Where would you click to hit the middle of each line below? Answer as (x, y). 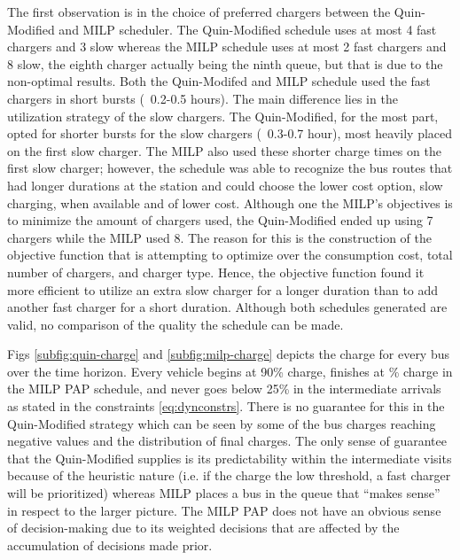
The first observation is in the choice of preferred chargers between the (199, 12)
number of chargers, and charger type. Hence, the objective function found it (216, 272)
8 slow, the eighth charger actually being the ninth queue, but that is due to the (225, 63)
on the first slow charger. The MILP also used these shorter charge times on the (224, 150)
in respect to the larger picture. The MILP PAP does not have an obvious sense (224, 510)
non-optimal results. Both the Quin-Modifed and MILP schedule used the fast (219, 81)
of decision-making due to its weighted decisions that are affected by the (203, 528)
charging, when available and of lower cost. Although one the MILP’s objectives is (230, 202)
